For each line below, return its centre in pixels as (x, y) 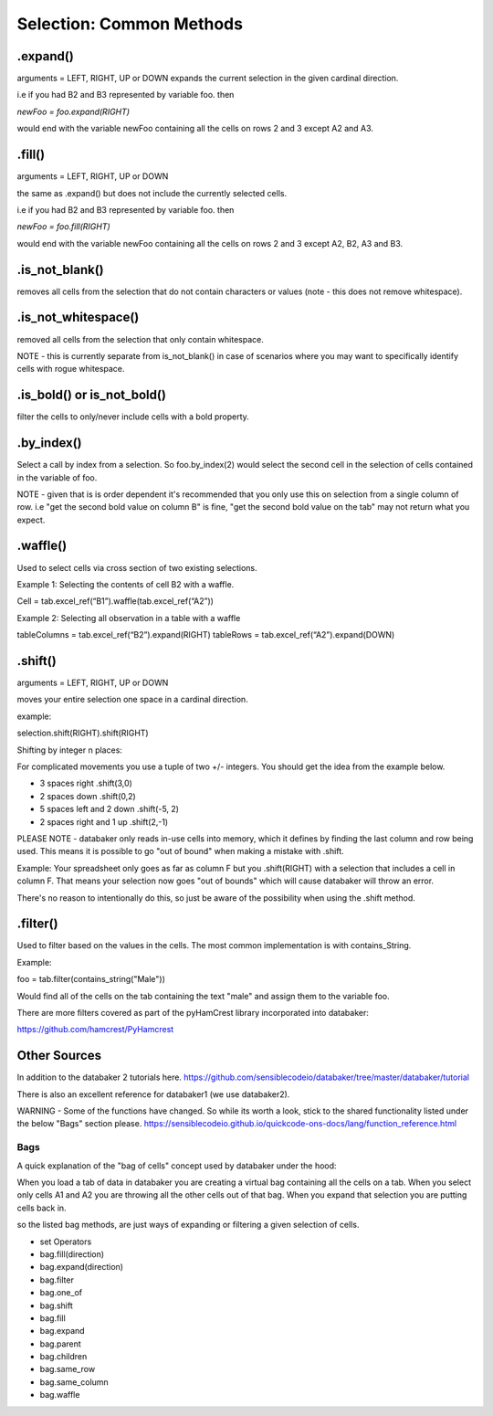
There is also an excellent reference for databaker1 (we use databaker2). (153, 1094)
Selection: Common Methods (130, 24)
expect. (31, 520)
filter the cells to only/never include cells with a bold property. (133, 417)
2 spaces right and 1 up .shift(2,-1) (104, 821)
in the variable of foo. (57, 477)
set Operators (66, 1242)
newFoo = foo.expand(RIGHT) (73, 111)
